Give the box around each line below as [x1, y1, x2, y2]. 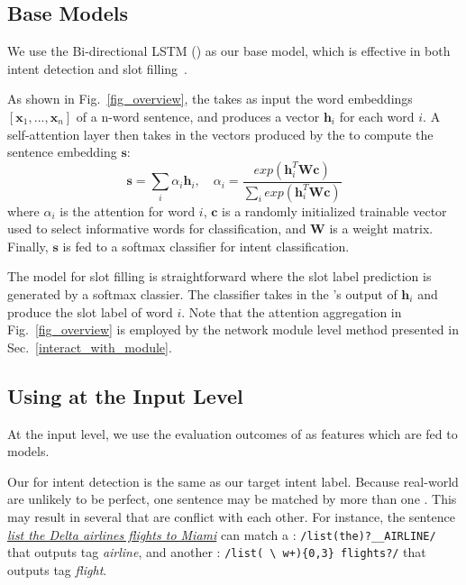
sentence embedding [7, 142, 117, 161]
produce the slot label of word [7, 302, 173, 321]
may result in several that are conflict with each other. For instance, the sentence [7, 507, 455, 526]
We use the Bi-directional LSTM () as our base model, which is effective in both [7, 41, 451, 60]
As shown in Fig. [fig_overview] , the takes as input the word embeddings [7, 89, 413, 108]
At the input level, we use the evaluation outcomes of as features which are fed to [7, 424, 458, 443]
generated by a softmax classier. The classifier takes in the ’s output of [7, 285, 397, 304]
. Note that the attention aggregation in [181, 302, 402, 321]
